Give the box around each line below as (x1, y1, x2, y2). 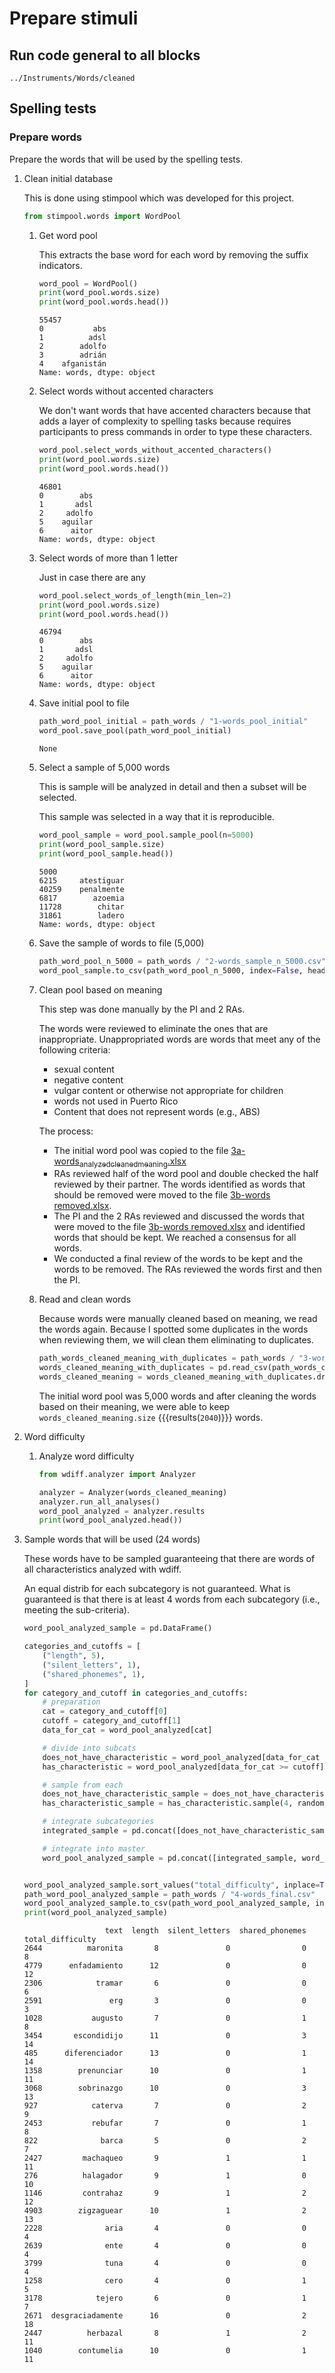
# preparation (42, 1697, 101, 1707)
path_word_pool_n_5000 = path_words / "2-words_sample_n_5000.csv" (38, 956, 326, 966)
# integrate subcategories (42, 1817, 155, 1827)
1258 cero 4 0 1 (23, 2276, 307, 2286)
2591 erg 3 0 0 (23, 1996, 307, 2006)
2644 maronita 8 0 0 (23, 1943, 307, 1954)
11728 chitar (38, 902, 125, 912)
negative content (53, 1073, 124, 1086)
